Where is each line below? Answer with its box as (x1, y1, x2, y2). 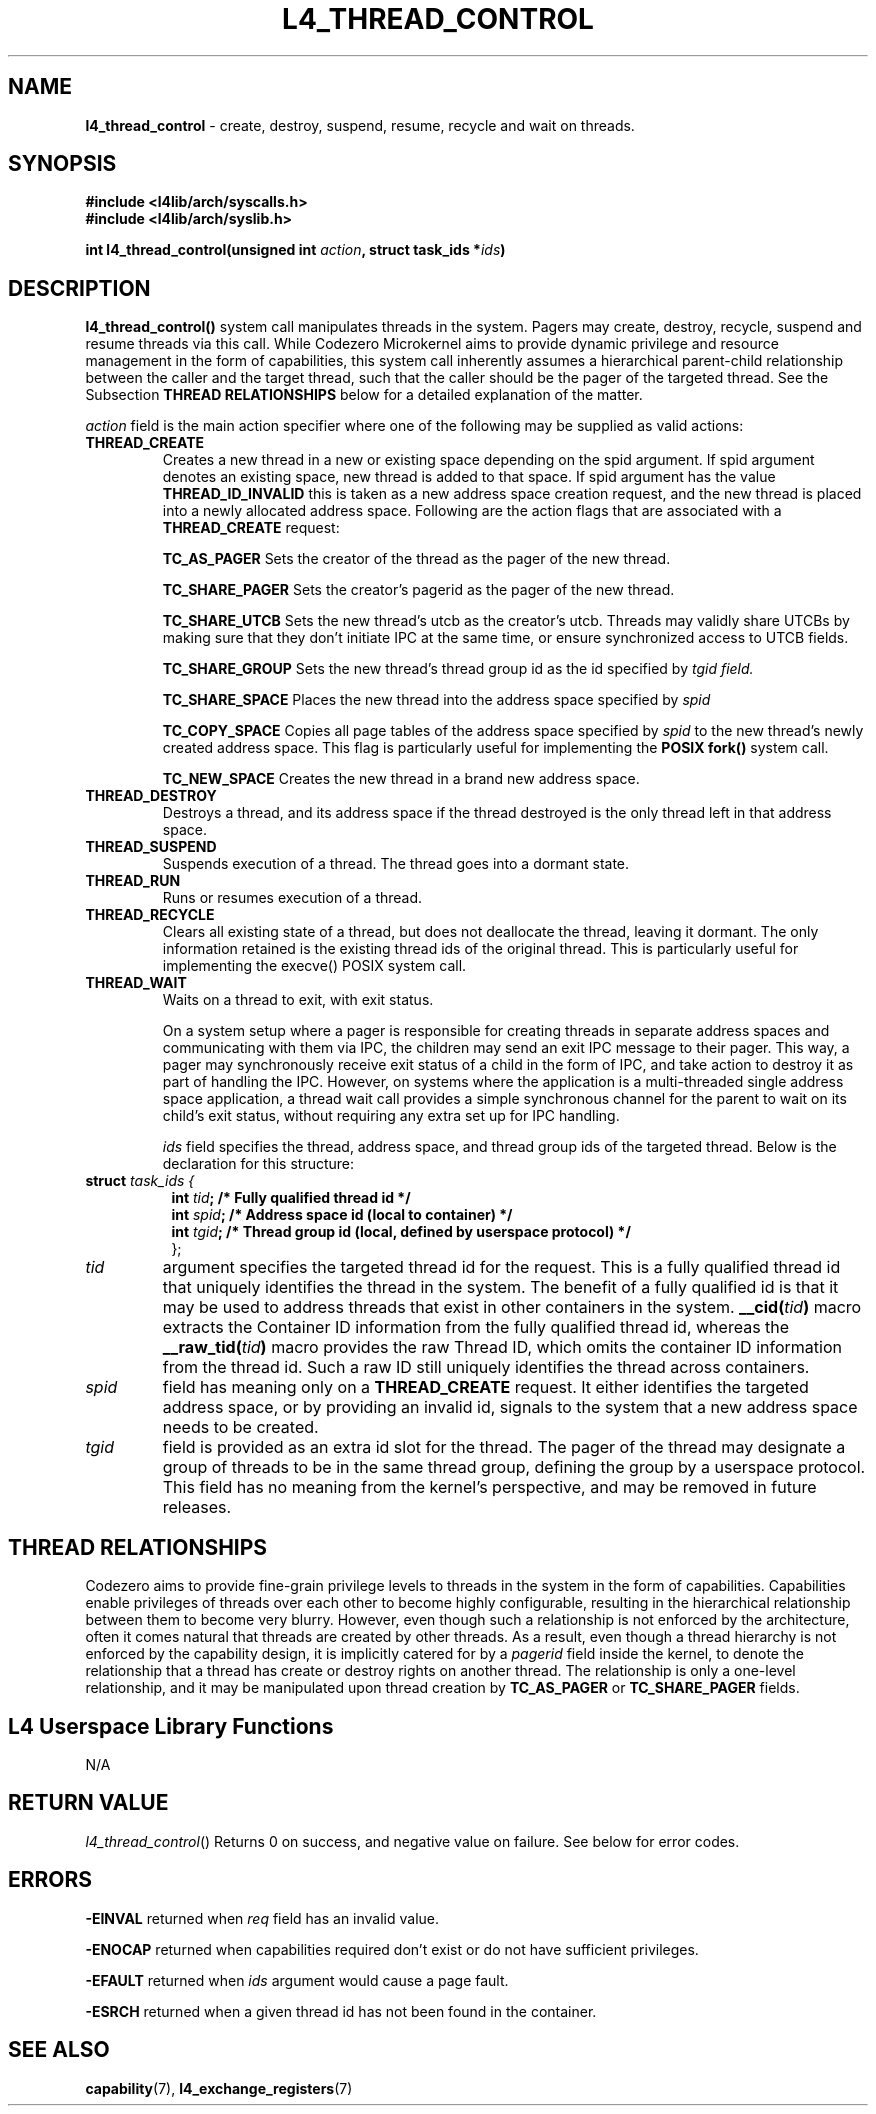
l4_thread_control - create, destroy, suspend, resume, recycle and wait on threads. (85, 116, 635, 134)
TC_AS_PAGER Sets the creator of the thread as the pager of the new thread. (162, 550, 671, 568)
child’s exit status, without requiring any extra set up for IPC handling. (162, 1107, 620, 1125)
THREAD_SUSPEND (85, 838, 217, 856)
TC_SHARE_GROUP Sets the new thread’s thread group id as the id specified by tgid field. (162, 660, 754, 678)
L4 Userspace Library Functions (8, 1713, 334, 1739)
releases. (162, 1497, 232, 1518)
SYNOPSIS (8, 151, 117, 177)
